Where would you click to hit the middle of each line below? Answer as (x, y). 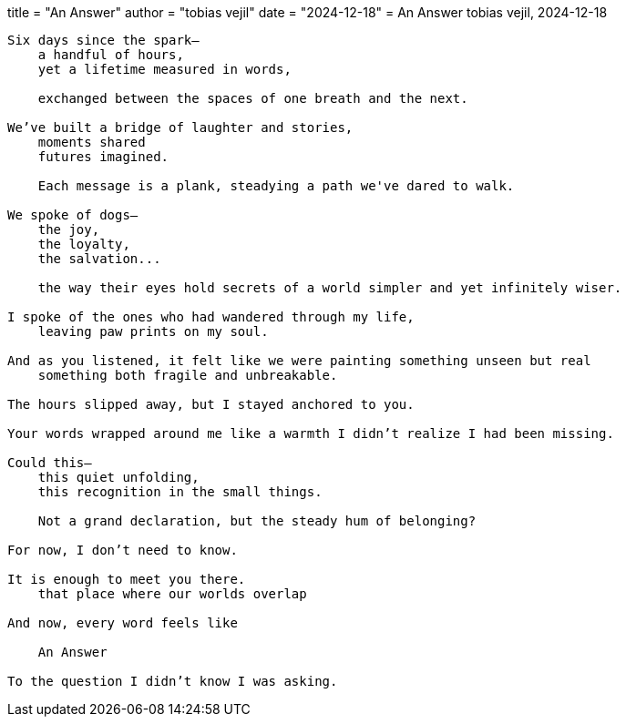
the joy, (69, 229)
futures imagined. (103, 157)
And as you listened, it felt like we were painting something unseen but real (299, 361)
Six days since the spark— (103, 40)
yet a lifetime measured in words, (164, 69)
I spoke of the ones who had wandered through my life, (211, 317)
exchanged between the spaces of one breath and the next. (253, 98)
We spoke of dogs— (73, 215)
